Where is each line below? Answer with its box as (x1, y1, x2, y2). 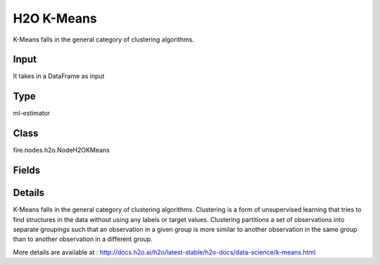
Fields (13, 164, 41, 176)
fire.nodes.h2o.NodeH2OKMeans (13, 146, 110, 154)
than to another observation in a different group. (13, 235, 153, 243)
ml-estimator (13, 109, 51, 118)
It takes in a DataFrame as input (13, 72, 105, 80)
